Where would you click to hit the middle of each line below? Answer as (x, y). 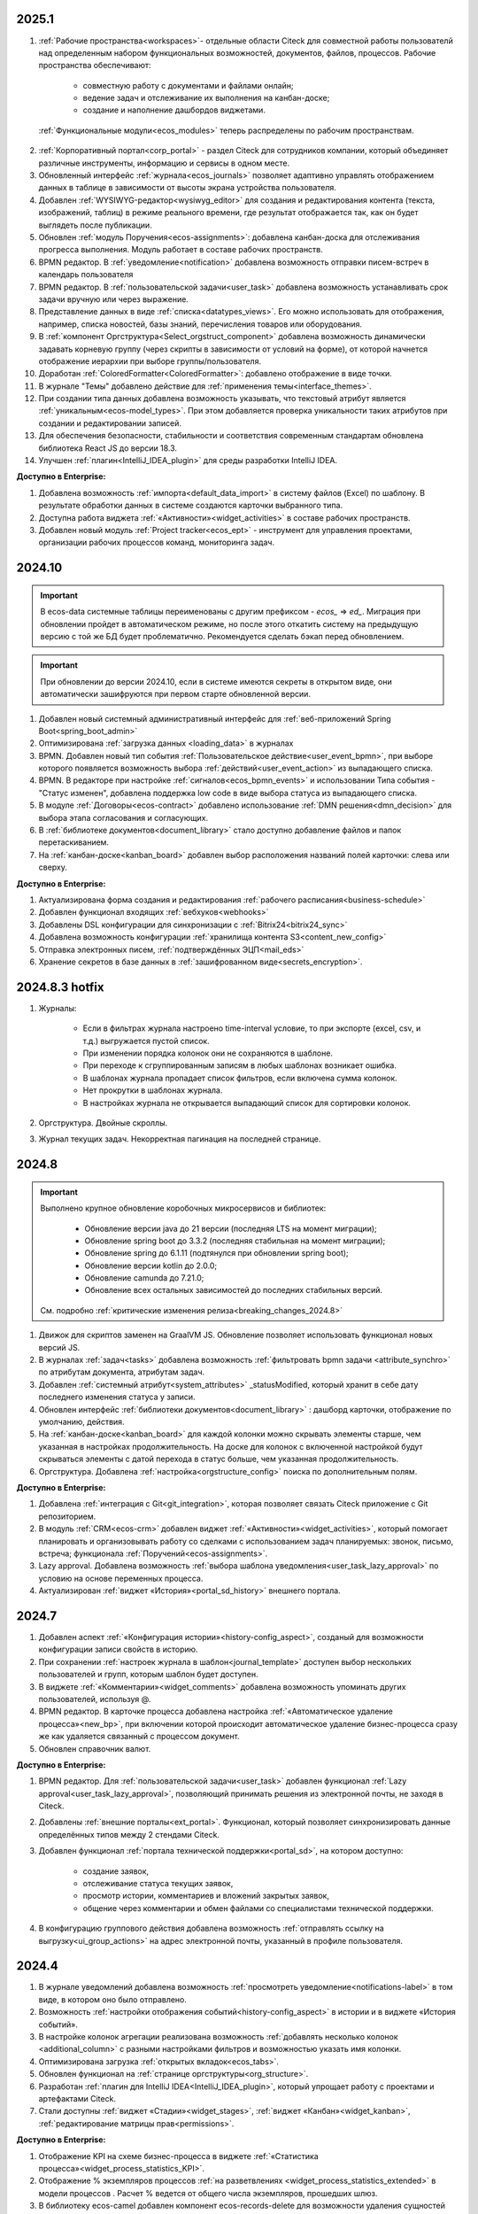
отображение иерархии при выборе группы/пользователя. (150, 361)
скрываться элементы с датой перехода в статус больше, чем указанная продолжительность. (219, 1459)
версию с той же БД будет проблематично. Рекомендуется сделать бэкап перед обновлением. (222, 636)
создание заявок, (116, 1871)
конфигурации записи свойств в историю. (118, 1649)
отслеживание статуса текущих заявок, (158, 1884)
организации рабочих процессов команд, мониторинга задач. (156, 542)
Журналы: (58, 1008)
